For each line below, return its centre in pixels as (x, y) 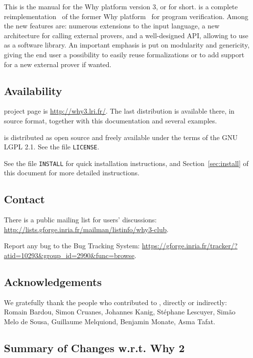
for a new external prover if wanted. (58, 64)
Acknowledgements (53, 282)
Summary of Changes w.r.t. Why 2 (94, 348)
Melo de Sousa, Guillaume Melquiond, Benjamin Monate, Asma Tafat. (110, 322)
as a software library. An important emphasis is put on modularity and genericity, (127, 45)
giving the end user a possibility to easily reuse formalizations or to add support (124, 54)
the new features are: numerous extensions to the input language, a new (112, 26)
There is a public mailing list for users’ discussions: (80, 220)
